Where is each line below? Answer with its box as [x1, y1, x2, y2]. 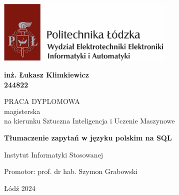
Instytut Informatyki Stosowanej [4, 149, 103, 159]
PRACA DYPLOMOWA [4, 96, 80, 106]
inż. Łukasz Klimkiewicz [4, 69, 89, 79]
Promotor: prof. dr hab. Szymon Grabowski [4, 166, 138, 176]
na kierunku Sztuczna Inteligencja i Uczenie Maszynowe [4, 115, 175, 126]
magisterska [4, 105, 40, 116]
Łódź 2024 [4, 182, 35, 193]
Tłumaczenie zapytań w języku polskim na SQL [4, 132, 172, 142]
